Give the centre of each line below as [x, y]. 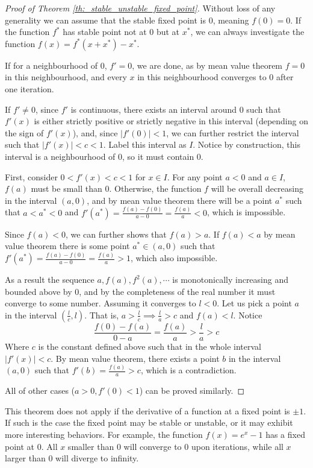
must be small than [67, 188]
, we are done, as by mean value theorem [207, 65]
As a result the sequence [50, 280]
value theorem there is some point [67, 246]
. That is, [102, 315]
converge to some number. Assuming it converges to [101, 303]
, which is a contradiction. [188, 370]
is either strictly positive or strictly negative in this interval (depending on [171, 121]
